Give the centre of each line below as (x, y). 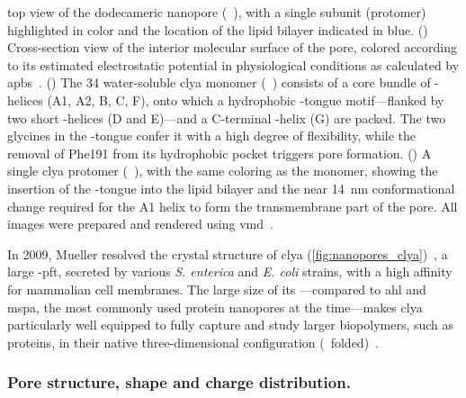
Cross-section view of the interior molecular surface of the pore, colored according (232, 47)
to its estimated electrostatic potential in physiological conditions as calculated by (233, 64)
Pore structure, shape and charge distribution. (179, 382)
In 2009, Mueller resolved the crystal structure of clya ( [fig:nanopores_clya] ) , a (228, 253)
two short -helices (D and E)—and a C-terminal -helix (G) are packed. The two (227, 118)
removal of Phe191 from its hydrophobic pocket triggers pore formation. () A (220, 153)
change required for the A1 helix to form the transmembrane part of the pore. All (233, 206)
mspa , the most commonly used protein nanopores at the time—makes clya (215, 307)
